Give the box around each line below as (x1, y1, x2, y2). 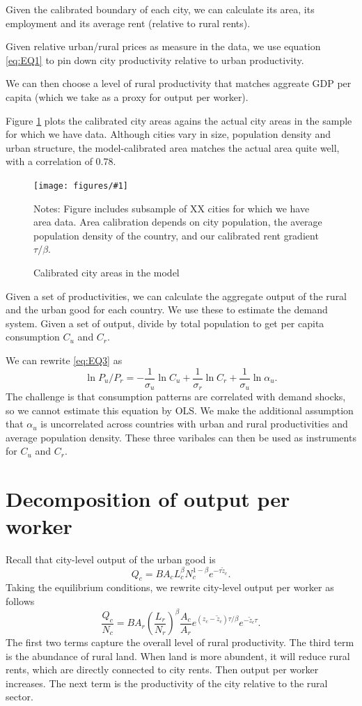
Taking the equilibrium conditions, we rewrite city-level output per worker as (6, 580, 334, 595)
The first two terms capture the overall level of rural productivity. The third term (6, 635, 354, 650)
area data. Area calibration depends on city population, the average (33, 214, 322, 229)
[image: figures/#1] (33, 180, 129, 191)
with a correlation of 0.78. (6, 154, 116, 168)
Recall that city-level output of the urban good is (6, 552, 216, 567)
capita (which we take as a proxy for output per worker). (6, 89, 249, 104)
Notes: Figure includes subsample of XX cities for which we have (33, 201, 310, 215)
